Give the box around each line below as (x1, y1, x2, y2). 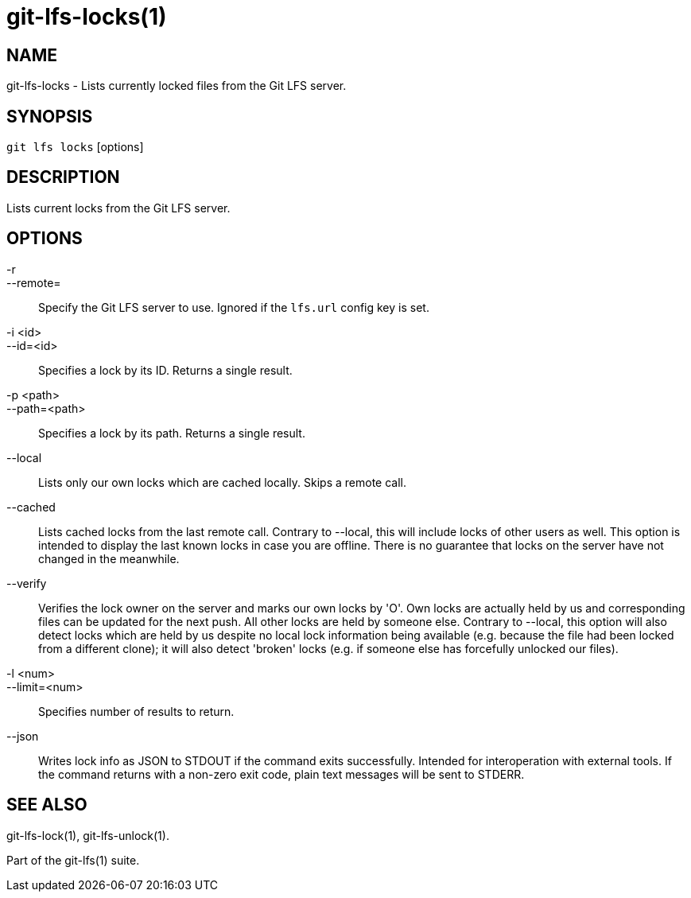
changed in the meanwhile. (38, 551, 180, 566)
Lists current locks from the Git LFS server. (6, 200, 231, 215)
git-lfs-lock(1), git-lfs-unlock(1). (6, 828, 169, 842)
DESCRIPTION (6, 167, 120, 188)
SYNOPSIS (6, 106, 93, 126)
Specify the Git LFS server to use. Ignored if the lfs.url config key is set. (38, 300, 429, 314)
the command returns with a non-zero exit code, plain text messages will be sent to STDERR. (38, 767, 525, 781)
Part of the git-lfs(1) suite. (6, 853, 140, 867)
